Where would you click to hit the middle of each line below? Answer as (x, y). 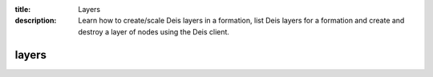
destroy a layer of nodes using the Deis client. (154, 31)
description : (36, 21)
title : (23, 9)
